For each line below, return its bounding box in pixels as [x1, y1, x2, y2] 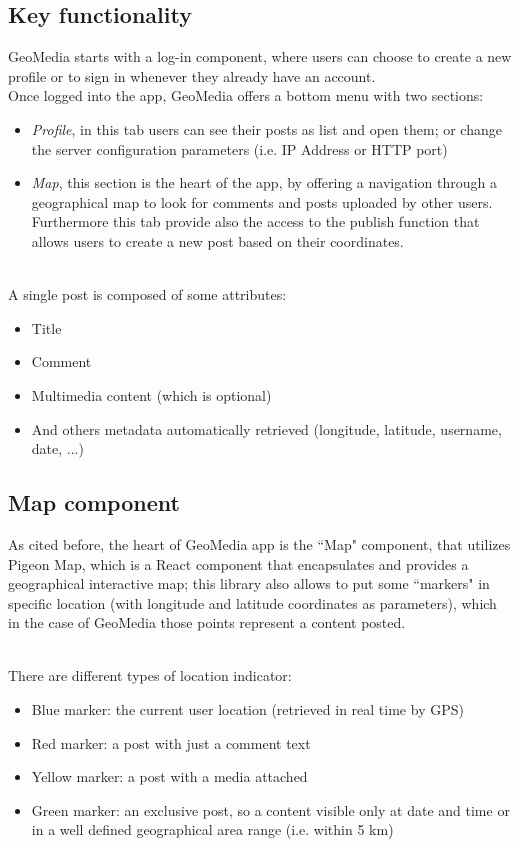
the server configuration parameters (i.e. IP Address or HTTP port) [31, 138, 448, 159]
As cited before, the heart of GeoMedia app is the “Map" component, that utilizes [8, 533, 511, 554]
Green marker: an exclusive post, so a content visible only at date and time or [31, 799, 510, 820]
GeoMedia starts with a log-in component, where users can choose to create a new [8, 46, 512, 67]
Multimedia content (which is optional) [31, 384, 272, 405]
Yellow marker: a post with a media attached [31, 766, 308, 787]
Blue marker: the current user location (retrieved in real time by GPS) [31, 699, 464, 720]
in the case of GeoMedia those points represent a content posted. [8, 612, 406, 633]
